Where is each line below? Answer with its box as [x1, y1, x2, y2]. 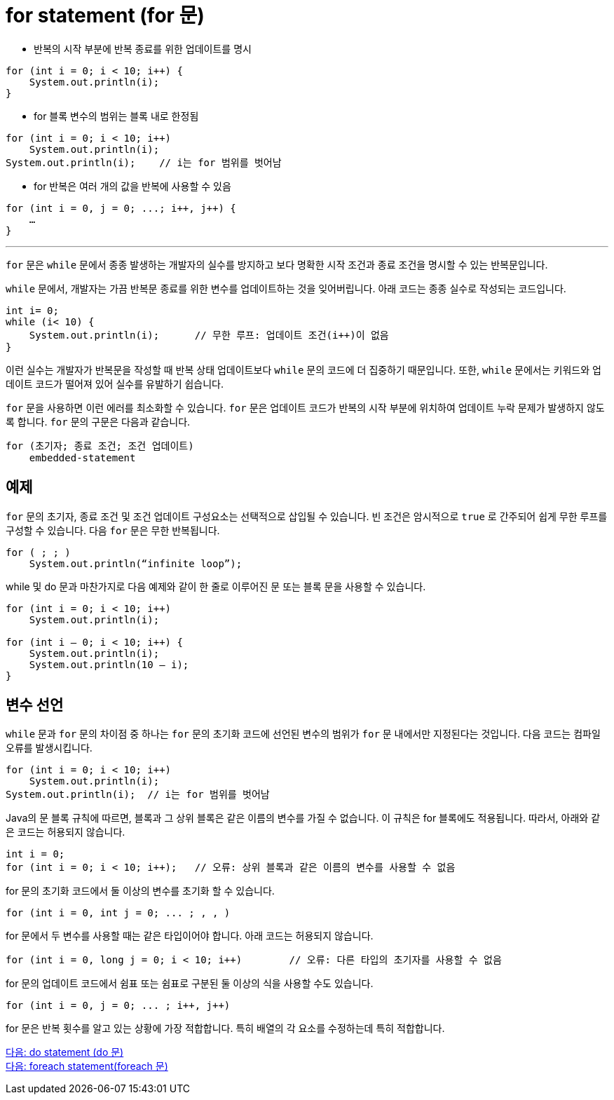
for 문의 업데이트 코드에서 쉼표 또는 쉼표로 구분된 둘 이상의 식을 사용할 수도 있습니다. [6, 977, 374, 990]
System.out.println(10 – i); [29, 658, 189, 670]
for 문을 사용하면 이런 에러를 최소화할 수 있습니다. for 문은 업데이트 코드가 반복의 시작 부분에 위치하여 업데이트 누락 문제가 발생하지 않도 [6, 401, 605, 414]
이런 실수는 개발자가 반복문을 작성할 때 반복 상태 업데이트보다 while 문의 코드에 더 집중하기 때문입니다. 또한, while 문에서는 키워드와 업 [6, 363, 601, 376]
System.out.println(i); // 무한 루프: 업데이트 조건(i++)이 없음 [29, 329, 389, 341]
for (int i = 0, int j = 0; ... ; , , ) [6, 907, 231, 919]
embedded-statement [29, 451, 136, 463]
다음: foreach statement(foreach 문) [6, 1060, 168, 1073]
